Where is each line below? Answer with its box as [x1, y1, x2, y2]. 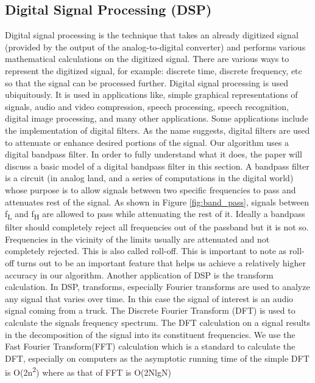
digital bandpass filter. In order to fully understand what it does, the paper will [5, 148, 302, 160]
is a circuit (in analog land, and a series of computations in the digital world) [5, 171, 294, 184]
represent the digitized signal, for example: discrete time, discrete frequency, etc [5, 64, 302, 77]
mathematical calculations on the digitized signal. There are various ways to [5, 52, 289, 65]
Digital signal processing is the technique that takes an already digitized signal [5, 29, 299, 41]
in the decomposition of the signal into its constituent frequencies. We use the [5, 328, 296, 340]
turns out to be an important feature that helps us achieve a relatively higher [16, 257, 306, 269]
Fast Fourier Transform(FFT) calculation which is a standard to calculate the [5, 340, 296, 353]
